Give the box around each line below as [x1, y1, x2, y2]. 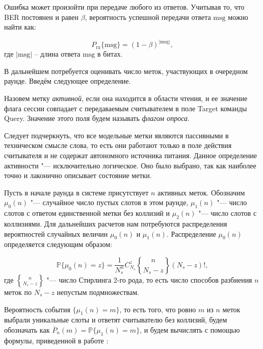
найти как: [4, 21, 36, 32]
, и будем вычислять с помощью [140, 324, 240, 335]
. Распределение [166, 228, 216, 239]
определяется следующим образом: [4, 239, 112, 250]
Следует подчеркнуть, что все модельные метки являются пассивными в [4, 130, 229, 140]
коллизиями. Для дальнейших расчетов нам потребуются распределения [4, 218, 227, 229]
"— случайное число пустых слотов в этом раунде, [30, 197, 189, 208]
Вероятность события [4, 304, 70, 314]
